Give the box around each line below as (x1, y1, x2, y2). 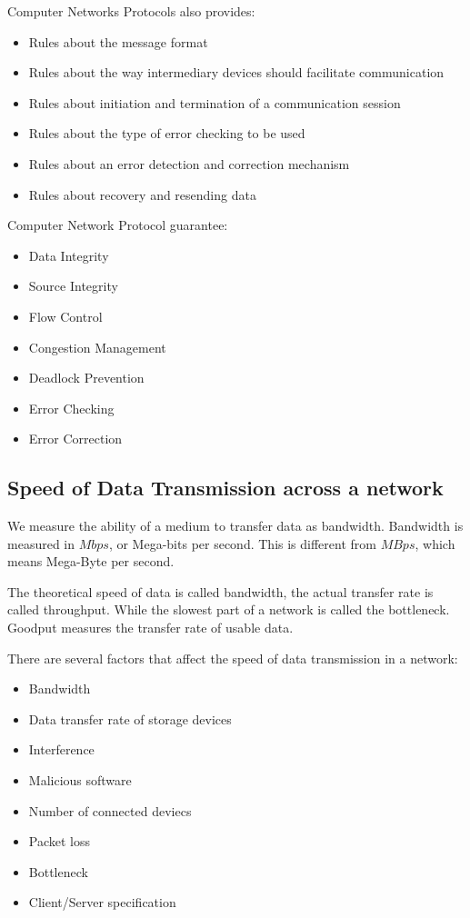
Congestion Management (28, 337, 166, 356)
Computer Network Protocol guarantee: (7, 215, 228, 234)
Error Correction (28, 429, 123, 448)
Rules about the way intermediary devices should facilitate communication (28, 63, 445, 82)
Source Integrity (28, 276, 118, 295)
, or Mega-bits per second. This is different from (108, 534, 376, 553)
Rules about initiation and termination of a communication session (28, 93, 401, 112)
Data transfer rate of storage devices (28, 709, 232, 728)
